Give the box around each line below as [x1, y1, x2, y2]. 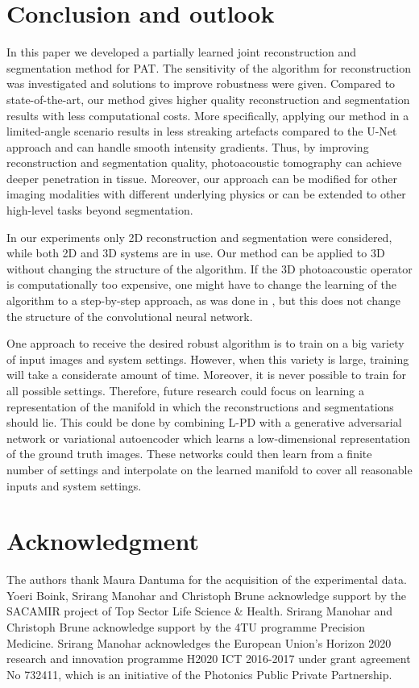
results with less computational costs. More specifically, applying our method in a [6, 106, 409, 123]
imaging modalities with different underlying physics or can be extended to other [6, 186, 406, 202]
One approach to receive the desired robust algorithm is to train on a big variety [6, 335, 404, 352]
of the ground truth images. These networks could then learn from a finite [6, 445, 372, 462]
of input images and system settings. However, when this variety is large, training [6, 350, 409, 367]
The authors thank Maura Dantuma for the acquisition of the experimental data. [6, 571, 407, 588]
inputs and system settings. [6, 477, 142, 494]
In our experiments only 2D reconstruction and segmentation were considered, [6, 228, 392, 245]
